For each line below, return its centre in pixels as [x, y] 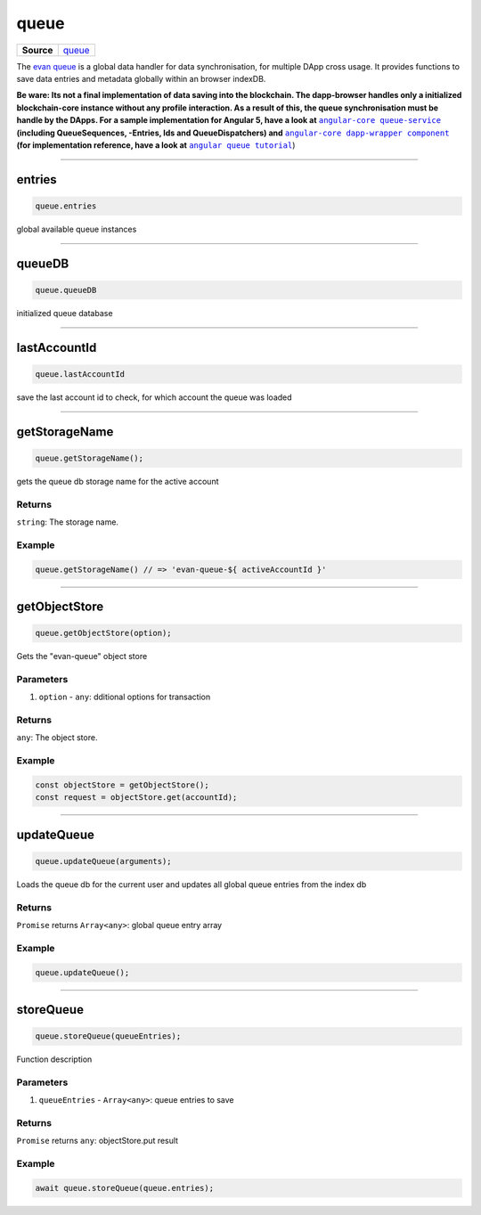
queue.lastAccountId [80, 374]
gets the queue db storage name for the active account [118, 481]
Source [37, 50]
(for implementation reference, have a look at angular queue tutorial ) [156, 145]
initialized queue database [65, 313]
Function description [54, 1059]
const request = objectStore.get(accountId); [136, 798]
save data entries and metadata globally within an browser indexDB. [141, 78]
